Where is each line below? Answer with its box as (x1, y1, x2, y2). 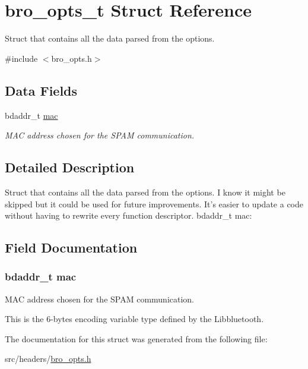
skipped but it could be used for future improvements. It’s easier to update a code (5, 197, 303, 210)
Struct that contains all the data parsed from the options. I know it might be (5, 185, 285, 198)
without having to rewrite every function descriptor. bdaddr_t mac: (5, 209, 252, 222)
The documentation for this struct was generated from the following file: (5, 332, 268, 345)
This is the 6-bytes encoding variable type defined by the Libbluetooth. (5, 313, 264, 325)
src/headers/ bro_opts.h (5, 352, 91, 365)
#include (5, 52, 38, 64)
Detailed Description (5, 158, 135, 176)
